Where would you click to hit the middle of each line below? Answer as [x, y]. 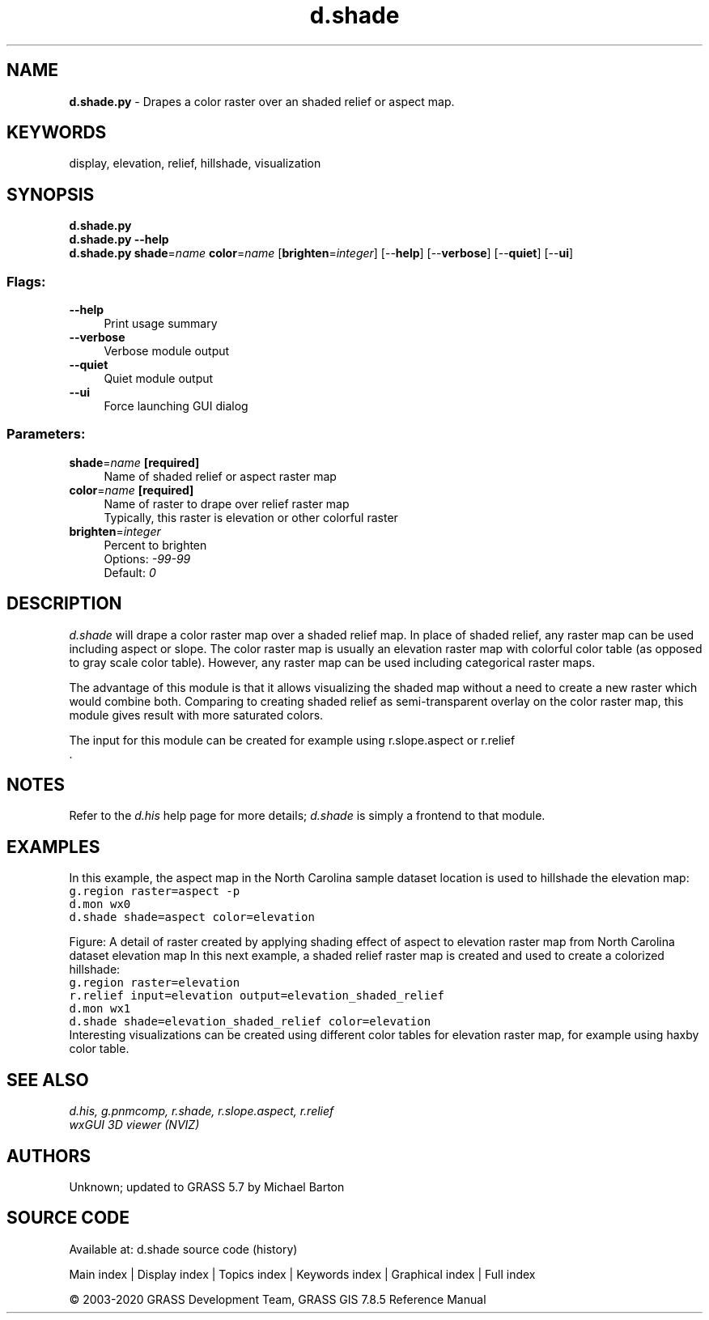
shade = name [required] [134, 462]
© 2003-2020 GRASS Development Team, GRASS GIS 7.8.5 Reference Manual [278, 1299]
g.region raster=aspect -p [155, 891]
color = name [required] [132, 490]
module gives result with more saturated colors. [196, 715]
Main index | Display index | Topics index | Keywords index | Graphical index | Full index [302, 1274]
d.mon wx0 [100, 904]
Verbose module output [167, 351]
